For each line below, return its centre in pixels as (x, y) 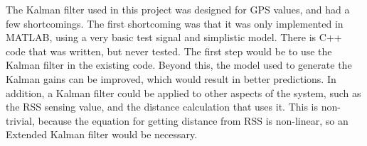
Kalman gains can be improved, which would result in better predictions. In (171, 78)
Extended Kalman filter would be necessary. (102, 134)
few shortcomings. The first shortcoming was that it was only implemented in (175, 23)
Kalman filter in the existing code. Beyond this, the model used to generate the (179, 65)
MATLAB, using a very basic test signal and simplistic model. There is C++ (174, 37)
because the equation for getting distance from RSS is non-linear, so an (193, 120)
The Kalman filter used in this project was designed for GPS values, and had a (178, 9)
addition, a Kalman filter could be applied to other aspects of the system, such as (183, 92)
